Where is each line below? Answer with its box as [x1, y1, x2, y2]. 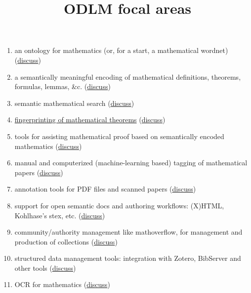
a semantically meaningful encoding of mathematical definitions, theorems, [14, 71, 241, 82]
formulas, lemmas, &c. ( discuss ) [14, 81, 111, 92]
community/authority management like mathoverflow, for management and [14, 227, 243, 237]
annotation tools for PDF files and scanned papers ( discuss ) [14, 184, 196, 194]
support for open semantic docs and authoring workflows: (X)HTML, [14, 200, 224, 210]
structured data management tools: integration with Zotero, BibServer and [14, 253, 241, 263]
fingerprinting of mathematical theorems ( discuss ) [14, 114, 166, 125]
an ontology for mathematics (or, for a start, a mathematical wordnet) [14, 45, 228, 55]
